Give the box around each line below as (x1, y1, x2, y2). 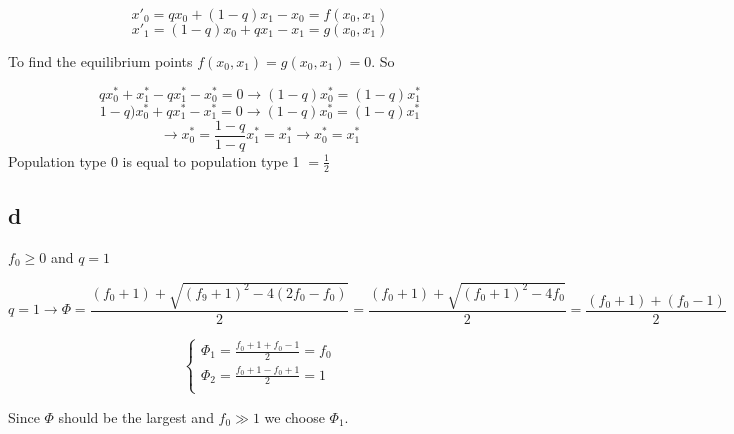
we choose (264, 406, 325, 427)
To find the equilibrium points (8, 51, 193, 71)
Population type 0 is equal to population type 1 (8, 150, 300, 171)
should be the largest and (58, 406, 214, 427)
